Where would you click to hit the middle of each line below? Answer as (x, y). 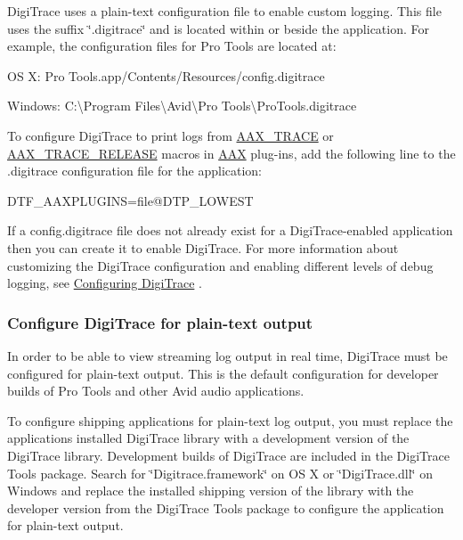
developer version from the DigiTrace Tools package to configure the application (226, 507)
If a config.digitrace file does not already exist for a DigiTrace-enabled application (230, 230)
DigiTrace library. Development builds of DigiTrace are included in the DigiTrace (228, 455)
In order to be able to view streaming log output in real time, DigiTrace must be (227, 355)
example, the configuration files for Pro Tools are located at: (172, 46)
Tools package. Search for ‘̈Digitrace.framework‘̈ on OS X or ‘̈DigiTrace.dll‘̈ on (220, 473)
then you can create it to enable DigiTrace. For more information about (203, 247)
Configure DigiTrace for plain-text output (160, 322)
